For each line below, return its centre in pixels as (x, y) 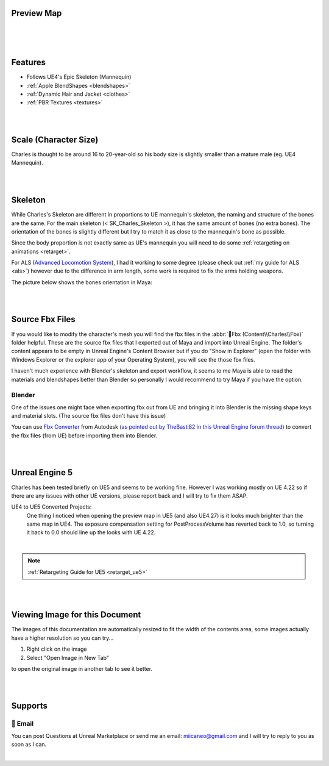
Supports (30, 706)
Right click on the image (57, 649)
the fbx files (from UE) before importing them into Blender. (84, 435)
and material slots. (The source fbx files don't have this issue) (89, 416)
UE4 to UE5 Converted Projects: (51, 507)
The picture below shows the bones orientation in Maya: (82, 282)
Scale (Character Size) (55, 139)
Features (28, 63)
